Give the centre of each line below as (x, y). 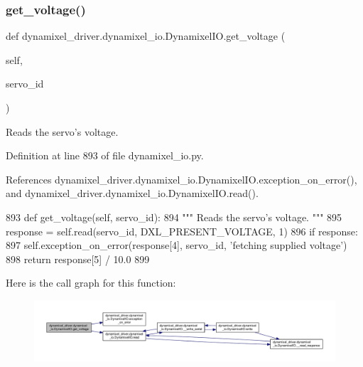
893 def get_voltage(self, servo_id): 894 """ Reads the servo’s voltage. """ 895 (174, 217)
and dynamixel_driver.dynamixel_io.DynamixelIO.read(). (132, 193)
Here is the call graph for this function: (91, 283)
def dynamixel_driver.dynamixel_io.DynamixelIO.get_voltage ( (146, 36)
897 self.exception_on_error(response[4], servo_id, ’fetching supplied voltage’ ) (177, 245)
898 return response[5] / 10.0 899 (78, 259)
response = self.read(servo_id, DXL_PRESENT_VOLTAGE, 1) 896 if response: (182, 231)
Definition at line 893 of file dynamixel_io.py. (105, 155)
